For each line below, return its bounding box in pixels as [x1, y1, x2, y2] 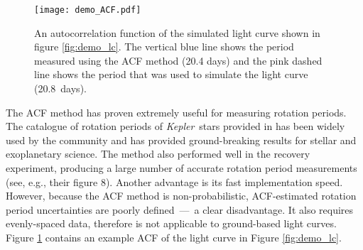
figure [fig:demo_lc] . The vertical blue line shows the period [34, 39, 294, 54]
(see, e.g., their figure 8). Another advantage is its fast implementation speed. [6, 174, 343, 189]
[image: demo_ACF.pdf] [34, 5, 141, 15]
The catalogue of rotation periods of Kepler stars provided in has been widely [6, 119, 345, 134]
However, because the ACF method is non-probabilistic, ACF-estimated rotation [6, 188, 357, 203]
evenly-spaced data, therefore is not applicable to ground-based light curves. [6, 216, 337, 231]
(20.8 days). [34, 81, 87, 96]
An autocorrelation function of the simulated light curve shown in [34, 25, 320, 40]
